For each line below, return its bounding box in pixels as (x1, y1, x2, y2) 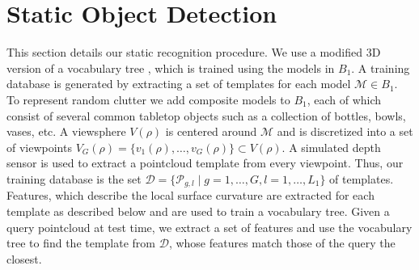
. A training (351, 59, 410, 76)
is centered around (165, 123, 257, 140)
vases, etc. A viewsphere (6, 123, 126, 140)
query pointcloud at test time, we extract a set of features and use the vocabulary (6, 218, 413, 235)
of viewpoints (6, 138, 72, 155)
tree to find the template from (6, 234, 156, 251)
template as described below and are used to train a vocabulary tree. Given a (6, 202, 390, 219)
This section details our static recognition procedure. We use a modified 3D (6, 44, 381, 61)
